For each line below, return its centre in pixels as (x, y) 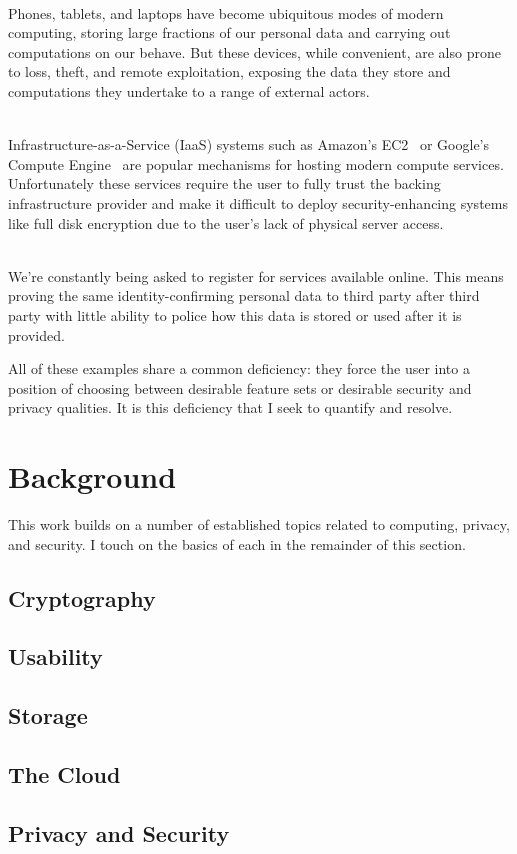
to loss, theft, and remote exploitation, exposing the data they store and (229, 71)
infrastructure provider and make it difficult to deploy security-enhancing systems (258, 202)
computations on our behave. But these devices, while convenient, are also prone (254, 51)
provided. (36, 334)
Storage (48, 715)
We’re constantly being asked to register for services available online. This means (256, 275)
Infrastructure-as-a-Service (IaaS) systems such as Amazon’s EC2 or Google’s (249, 144)
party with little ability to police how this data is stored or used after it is (235, 314)
